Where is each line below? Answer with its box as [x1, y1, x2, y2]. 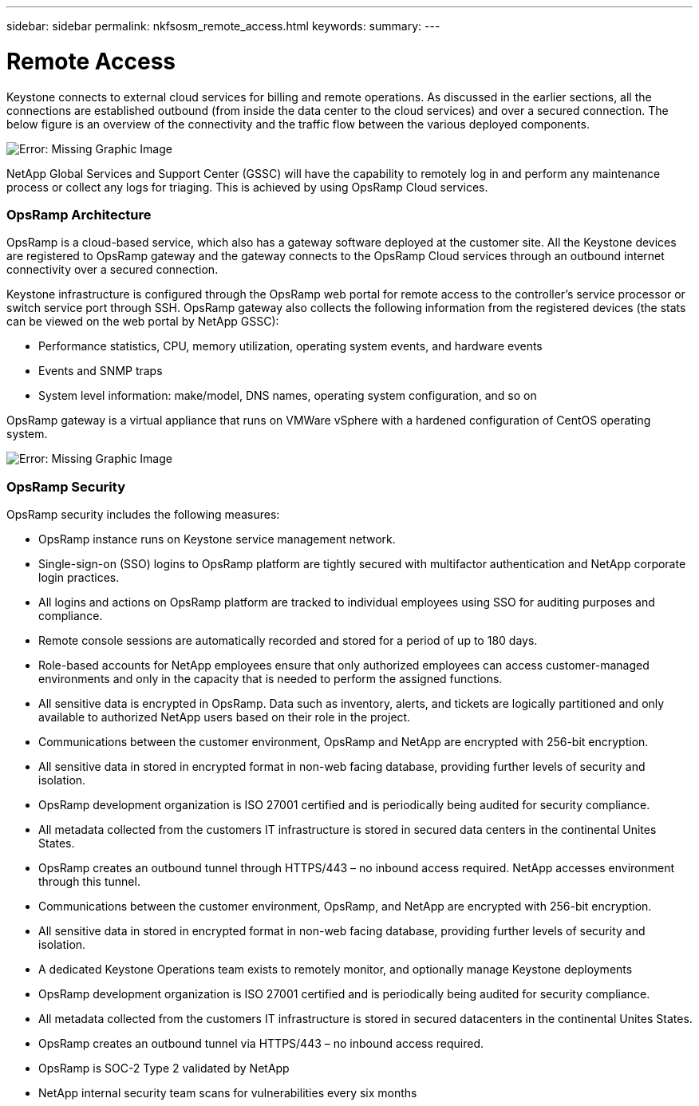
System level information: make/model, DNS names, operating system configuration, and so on [38, 389, 537, 403]
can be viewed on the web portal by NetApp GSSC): [6, 314, 279, 329]
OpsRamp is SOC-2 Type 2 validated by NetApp [38, 1061, 290, 1075]
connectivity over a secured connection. [6, 263, 219, 277]
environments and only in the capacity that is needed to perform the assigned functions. [38, 672, 503, 685]
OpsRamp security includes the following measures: [6, 508, 280, 521]
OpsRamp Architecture [6, 206, 152, 223]
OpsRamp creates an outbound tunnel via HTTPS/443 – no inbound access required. [38, 1037, 484, 1050]
